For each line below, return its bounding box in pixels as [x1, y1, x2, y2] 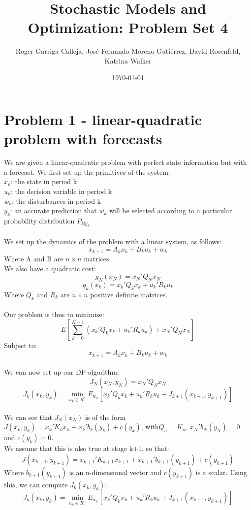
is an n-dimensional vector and [69, 467, 162, 477]
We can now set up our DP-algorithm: [4, 367, 119, 377]
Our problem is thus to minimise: [4, 309, 104, 319]
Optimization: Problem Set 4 [28, 17, 228, 37]
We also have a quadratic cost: [4, 263, 96, 273]
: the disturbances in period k [11, 195, 101, 206]
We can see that [4, 412, 53, 422]
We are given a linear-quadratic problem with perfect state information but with [4, 157, 247, 167]
